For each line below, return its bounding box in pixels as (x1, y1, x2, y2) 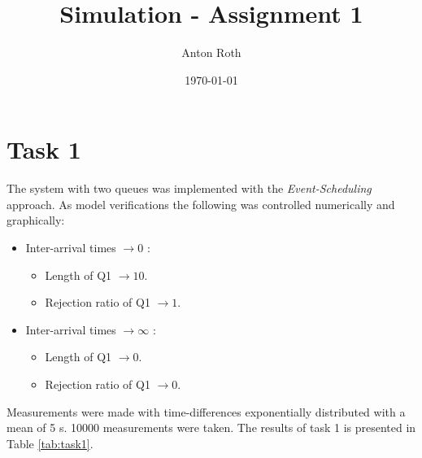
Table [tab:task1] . (7, 434, 94, 451)
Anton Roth (181, 44, 241, 61)
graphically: (7, 212, 65, 229)
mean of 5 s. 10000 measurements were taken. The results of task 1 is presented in (7, 419, 416, 436)
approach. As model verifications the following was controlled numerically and (7, 195, 395, 212)
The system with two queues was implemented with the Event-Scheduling (7, 180, 372, 197)
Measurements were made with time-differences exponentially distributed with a (7, 403, 406, 420)
